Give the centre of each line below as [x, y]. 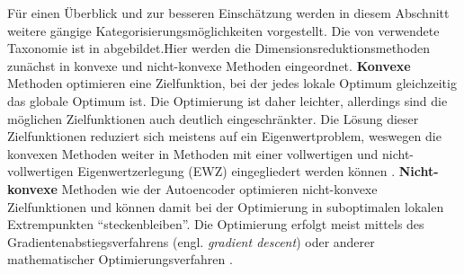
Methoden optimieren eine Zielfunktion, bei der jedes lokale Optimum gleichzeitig [232, 83]
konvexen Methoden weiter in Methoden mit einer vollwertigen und [193, 153]
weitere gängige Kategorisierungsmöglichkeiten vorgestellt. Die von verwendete [223, 30]
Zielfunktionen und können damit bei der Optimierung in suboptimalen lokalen [226, 206]
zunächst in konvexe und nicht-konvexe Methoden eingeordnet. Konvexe [209, 65]
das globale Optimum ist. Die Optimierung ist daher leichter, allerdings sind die [228, 100]
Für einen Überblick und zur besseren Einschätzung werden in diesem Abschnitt [228, 13]
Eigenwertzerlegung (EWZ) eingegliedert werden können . [236, 171]
